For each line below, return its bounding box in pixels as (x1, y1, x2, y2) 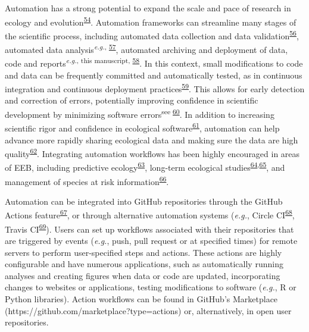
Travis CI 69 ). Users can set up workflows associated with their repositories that (5, 221, 294, 235)
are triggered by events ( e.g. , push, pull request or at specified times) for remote (5, 234, 298, 246)
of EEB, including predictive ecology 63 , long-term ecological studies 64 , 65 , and (5, 159, 285, 174)
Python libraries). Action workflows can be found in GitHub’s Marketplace (5, 292, 278, 305)
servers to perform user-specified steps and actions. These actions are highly (5, 246, 282, 258)
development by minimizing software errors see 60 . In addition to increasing (5, 107, 274, 120)
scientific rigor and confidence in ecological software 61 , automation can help (5, 120, 280, 134)
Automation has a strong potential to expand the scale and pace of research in (5, 2, 291, 14)
